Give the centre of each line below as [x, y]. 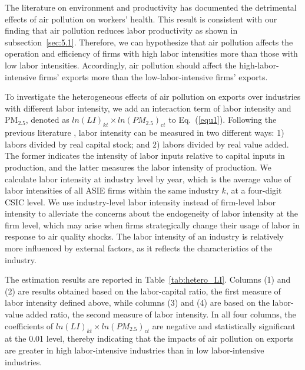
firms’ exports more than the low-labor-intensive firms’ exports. [153, 76]
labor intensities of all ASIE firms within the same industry [112, 190]
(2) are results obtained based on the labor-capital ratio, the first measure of [143, 291]
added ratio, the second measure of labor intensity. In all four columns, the [161, 314]
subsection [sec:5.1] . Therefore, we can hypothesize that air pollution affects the [149, 42]
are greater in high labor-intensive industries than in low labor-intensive [135, 350]
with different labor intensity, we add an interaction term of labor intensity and [148, 108]
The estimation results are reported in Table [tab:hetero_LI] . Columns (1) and [148, 279]
